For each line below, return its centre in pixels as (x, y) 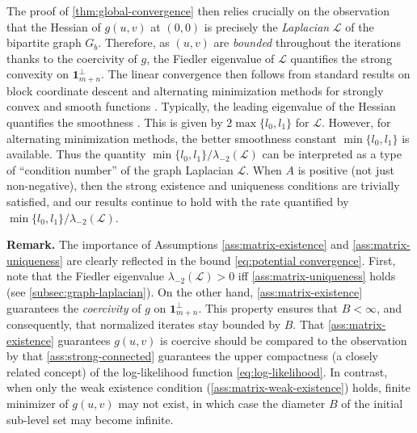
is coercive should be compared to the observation (284, 340)
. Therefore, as (134, 42)
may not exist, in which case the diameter (222, 403)
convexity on (38, 74)
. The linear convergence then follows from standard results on (256, 74)
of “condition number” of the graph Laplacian (120, 169)
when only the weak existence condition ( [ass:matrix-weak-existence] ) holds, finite (208, 387)
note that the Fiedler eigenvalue (86, 276)
